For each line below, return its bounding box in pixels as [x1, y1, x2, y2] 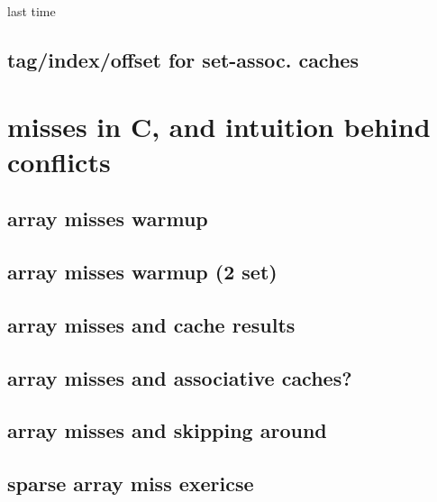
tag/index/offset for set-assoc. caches [7, 45, 359, 73]
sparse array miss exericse [7, 470, 254, 497]
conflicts [7, 142, 111, 179]
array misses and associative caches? [7, 363, 352, 391]
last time [7, 2, 56, 20]
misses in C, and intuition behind [7, 107, 431, 144]
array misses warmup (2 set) [7, 258, 278, 286]
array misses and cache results [7, 310, 296, 338]
